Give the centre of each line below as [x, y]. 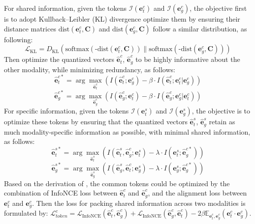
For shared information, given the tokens [65, 8]
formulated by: [26, 213]
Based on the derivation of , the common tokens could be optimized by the [117, 183]
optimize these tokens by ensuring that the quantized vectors [96, 122]
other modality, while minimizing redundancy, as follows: [90, 69]
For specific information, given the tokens [66, 111]
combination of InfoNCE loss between [61, 193]
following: [18, 39]
